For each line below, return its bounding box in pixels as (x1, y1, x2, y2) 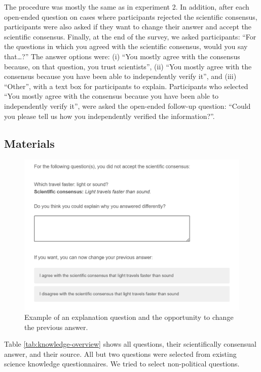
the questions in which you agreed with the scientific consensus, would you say (4, 41, 248, 52)
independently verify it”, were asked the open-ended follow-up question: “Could (4, 100, 251, 111)
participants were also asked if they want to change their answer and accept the (4, 21, 252, 32)
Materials (4, 135, 55, 151)
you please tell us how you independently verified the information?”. (4, 110, 215, 121)
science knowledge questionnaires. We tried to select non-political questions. (4, 358, 240, 369)
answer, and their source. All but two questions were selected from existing (4, 348, 237, 359)
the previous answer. (24, 321, 88, 332)
